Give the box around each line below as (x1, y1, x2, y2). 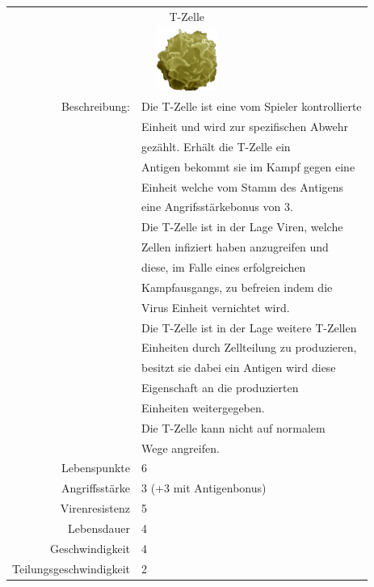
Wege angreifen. (141, 439, 220, 456)
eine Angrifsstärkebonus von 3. (141, 198, 293, 215)
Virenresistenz (60, 500, 130, 517)
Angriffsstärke (61, 479, 130, 496)
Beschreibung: (61, 98, 130, 115)
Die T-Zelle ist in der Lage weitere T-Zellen (141, 319, 357, 336)
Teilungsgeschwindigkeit (12, 560, 130, 576)
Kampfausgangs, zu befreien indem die (141, 278, 333, 295)
